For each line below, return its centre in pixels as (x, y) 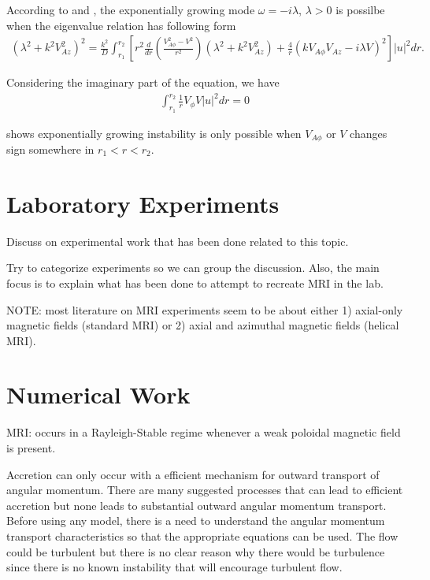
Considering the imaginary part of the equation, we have (143, 82)
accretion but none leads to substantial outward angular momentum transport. (196, 505)
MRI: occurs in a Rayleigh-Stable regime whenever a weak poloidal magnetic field (204, 432)
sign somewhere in (50, 149)
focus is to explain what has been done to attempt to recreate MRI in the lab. (195, 283)
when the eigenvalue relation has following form (121, 25)
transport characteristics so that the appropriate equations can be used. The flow (202, 535)
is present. (31, 448)
